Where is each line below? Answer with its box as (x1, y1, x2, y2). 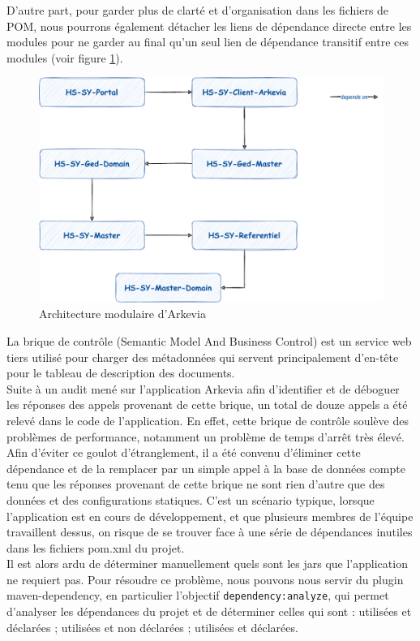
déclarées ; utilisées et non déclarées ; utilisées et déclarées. (6, 618, 298, 635)
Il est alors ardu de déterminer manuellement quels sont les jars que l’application (6, 555, 408, 572)
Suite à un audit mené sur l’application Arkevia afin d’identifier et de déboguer (6, 380, 400, 397)
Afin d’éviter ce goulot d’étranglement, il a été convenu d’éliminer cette (6, 444, 361, 461)
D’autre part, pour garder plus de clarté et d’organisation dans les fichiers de (6, 2, 389, 18)
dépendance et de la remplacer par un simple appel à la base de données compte (6, 459, 405, 476)
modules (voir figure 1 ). (6, 49, 123, 66)
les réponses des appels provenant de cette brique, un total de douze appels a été (6, 396, 408, 413)
